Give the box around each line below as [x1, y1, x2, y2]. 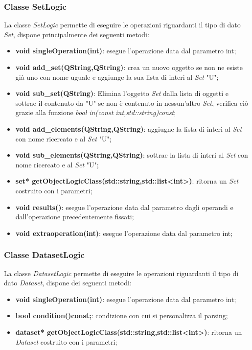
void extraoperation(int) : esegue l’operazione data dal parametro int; [15, 228, 233, 238]
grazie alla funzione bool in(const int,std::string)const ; [15, 107, 176, 117]
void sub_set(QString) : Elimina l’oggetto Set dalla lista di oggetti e [15, 88, 229, 98]
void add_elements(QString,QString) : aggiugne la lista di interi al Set [15, 123, 242, 134]
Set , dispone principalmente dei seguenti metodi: [4, 29, 149, 39]
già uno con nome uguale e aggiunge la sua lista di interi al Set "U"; [15, 71, 219, 82]
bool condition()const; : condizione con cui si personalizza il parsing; [15, 310, 228, 321]
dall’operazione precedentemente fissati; [15, 211, 134, 222]
